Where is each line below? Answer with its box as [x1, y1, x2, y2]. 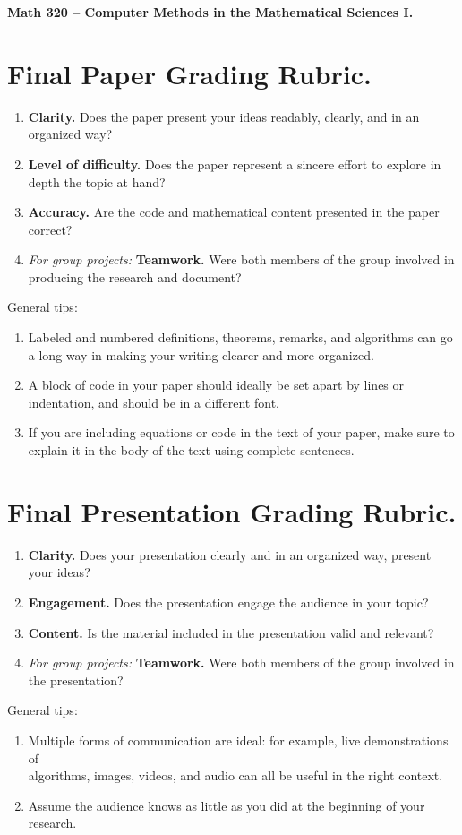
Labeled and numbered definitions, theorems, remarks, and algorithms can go [28, 328, 453, 347]
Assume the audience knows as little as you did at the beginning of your [28, 796, 425, 814]
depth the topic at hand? [28, 172, 166, 191]
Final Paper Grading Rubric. [7, 55, 372, 91]
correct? [28, 220, 73, 238]
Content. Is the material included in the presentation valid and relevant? [28, 623, 434, 641]
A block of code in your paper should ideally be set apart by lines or [28, 375, 405, 394]
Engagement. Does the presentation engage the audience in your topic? [28, 592, 429, 611]
